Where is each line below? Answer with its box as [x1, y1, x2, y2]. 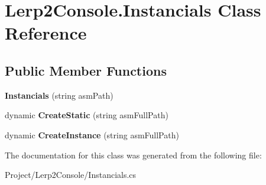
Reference [5, 21, 87, 45]
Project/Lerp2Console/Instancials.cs [5, 168, 137, 181]
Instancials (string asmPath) [5, 89, 113, 101]
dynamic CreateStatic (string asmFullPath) [5, 109, 168, 121]
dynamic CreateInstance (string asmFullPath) [5, 128, 179, 141]
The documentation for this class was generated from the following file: [5, 148, 262, 161]
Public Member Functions [5, 61, 167, 79]
